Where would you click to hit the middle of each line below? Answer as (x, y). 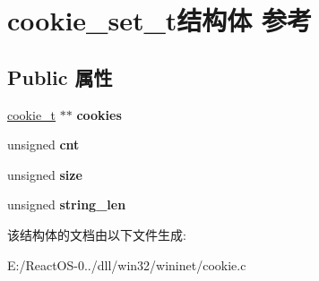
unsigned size (45, 174)
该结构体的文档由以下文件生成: (97, 234)
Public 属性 (60, 77)
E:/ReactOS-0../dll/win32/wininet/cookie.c (127, 264)
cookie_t (32, 114)
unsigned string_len (67, 204)
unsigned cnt (43, 145)
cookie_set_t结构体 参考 (159, 20)
